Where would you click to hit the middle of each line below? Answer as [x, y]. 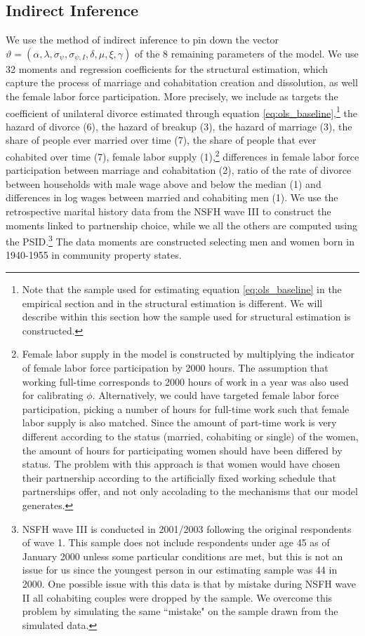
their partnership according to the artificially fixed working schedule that [179, 477]
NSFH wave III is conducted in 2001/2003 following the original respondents [187, 528]
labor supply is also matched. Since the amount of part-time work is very [179, 422]
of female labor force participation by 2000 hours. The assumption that [175, 368]
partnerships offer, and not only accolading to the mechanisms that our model [190, 491]
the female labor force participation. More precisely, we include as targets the [172, 96]
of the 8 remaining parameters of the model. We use [246, 53]
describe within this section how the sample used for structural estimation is [186, 317]
